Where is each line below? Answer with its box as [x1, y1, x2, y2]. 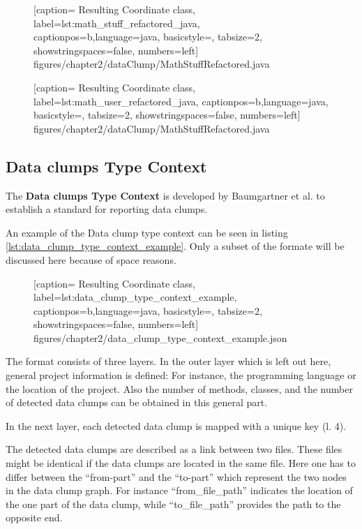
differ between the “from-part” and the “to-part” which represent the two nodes [6, 469, 347, 484]
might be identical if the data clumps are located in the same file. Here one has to [6, 456, 356, 470]
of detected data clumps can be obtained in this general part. [6, 395, 268, 410]
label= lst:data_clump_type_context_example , [33, 290, 237, 304]
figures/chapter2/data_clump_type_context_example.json [33, 330, 287, 345]
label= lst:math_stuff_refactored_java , [33, 15, 200, 30]
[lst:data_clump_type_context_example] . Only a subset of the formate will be [6, 239, 345, 253]
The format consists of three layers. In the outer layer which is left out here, [6, 354, 331, 368]
